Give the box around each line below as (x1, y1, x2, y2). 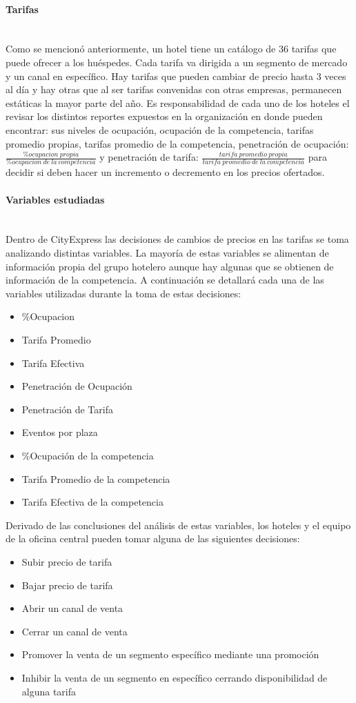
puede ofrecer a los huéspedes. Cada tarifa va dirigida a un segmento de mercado (6, 55, 348, 69)
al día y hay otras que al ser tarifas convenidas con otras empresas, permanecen (6, 82, 342, 97)
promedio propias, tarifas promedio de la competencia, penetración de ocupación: (6, 136, 349, 150)
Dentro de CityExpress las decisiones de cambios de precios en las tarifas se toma (6, 232, 349, 246)
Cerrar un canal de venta (21, 624, 128, 638)
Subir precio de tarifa (21, 554, 112, 568)
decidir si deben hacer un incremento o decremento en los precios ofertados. (6, 165, 325, 179)
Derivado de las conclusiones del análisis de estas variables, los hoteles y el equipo (6, 517, 351, 532)
